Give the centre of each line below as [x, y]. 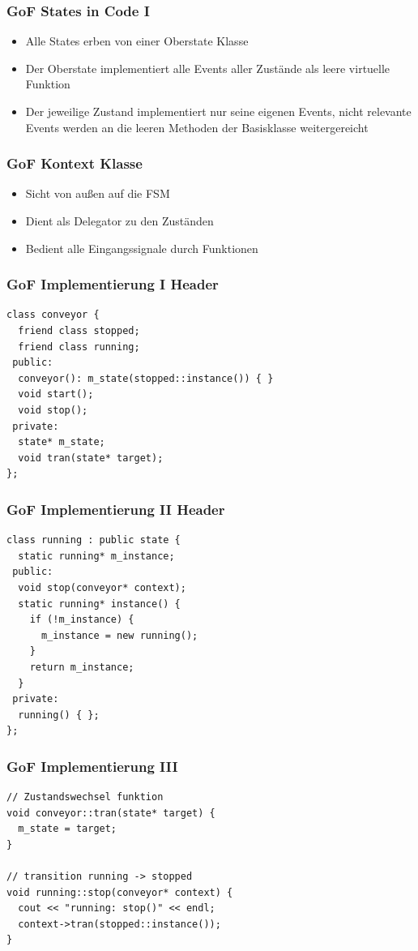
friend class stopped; [79, 331]
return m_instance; [82, 667]
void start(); [56, 394]
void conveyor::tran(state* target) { [111, 813]
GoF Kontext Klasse [75, 163]
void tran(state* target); [91, 458]
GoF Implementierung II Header [116, 509]
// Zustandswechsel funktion [85, 797]
